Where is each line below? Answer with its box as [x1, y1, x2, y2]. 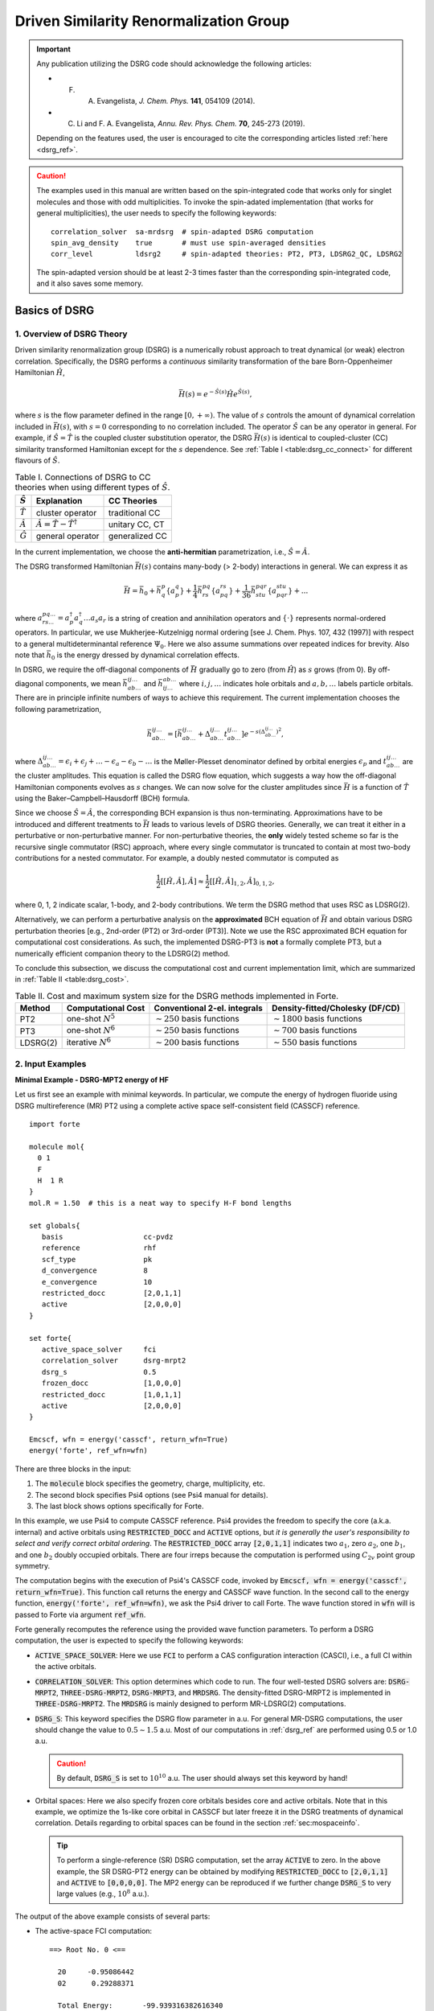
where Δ [14, 756, 43, 766]
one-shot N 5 [66, 1012, 116, 1025]
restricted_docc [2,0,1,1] [41, 1289, 182, 1297]
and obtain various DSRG [330, 915, 413, 924]
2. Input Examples [14, 1058, 87, 1069]
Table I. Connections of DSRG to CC [14, 471, 151, 483]
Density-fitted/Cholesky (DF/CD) [272, 1002, 401, 1014]
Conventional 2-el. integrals [154, 1002, 263, 1014]
